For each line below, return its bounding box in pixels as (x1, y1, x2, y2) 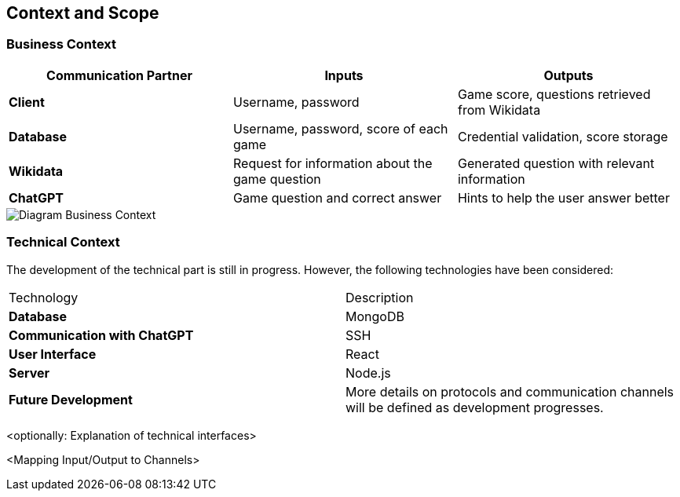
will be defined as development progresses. (345, 399, 604, 415)
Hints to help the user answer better (457, 189, 670, 206)
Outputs (543, 67, 594, 83)
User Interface (9, 345, 97, 362)
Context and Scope (6, 3, 159, 23)
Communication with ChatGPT (9, 327, 194, 343)
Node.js (345, 364, 391, 381)
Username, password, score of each (232, 120, 448, 137)
